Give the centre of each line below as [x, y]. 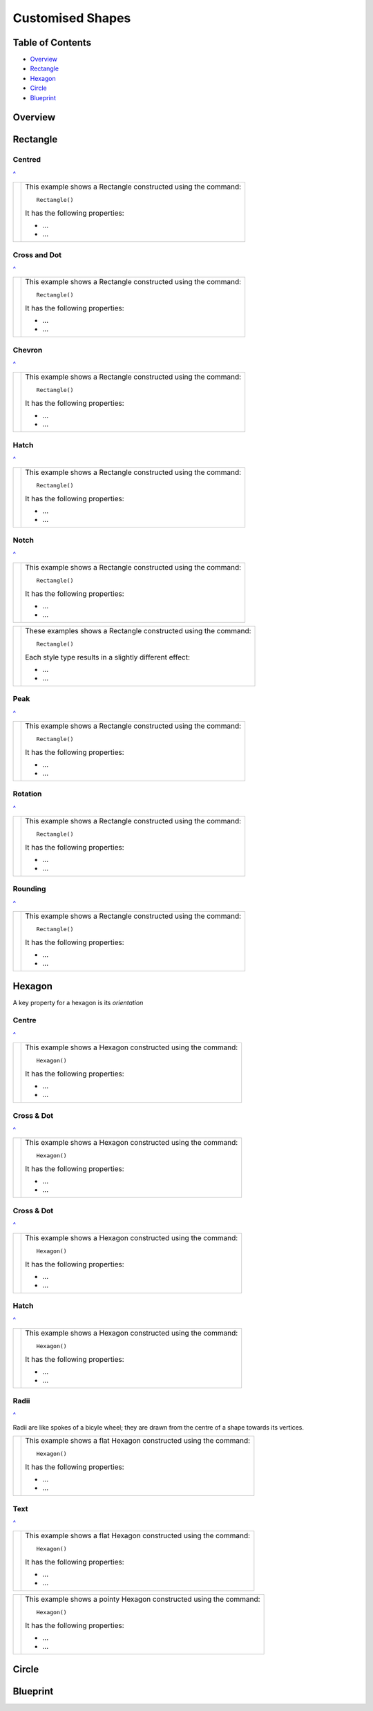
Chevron [28, 350]
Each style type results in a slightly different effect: [107, 657]
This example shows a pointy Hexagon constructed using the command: [143, 1599]
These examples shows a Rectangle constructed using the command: [138, 630]
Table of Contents [52, 43]
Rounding [29, 889]
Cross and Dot [37, 254]
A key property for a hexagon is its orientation [78, 1002]
